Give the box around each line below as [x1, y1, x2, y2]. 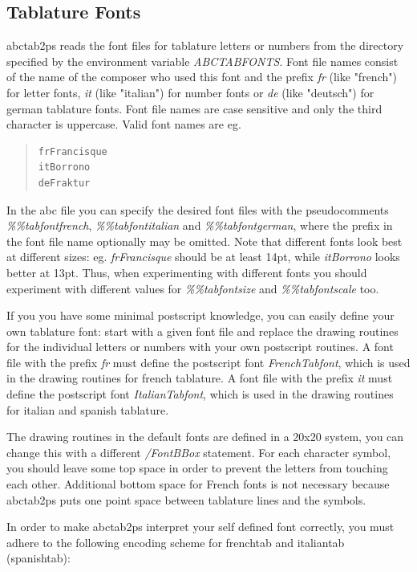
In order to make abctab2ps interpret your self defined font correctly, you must [6, 518, 395, 535]
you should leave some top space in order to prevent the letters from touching [6, 460, 388, 476]
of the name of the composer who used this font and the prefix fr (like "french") [6, 68, 397, 85]
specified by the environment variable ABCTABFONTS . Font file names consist [6, 52, 399, 69]
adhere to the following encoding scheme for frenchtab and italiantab [6, 533, 345, 550]
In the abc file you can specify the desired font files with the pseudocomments [6, 201, 389, 218]
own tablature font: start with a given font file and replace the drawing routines [6, 322, 399, 339]
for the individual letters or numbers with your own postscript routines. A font [6, 338, 394, 355]
